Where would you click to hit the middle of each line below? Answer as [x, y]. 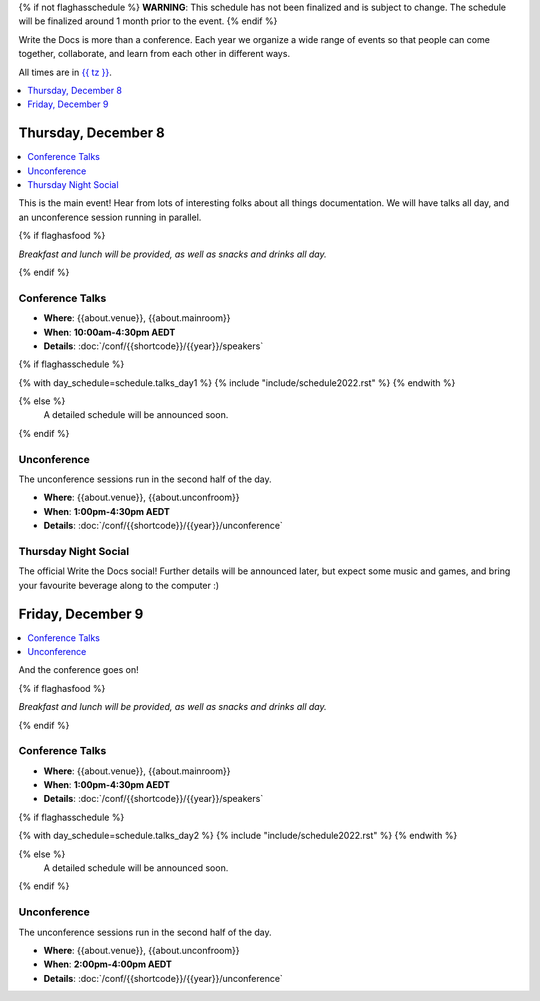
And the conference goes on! [78, 670]
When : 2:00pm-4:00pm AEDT [107, 964]
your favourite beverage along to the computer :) [119, 585]
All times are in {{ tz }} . [65, 72]
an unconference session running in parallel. [110, 217]
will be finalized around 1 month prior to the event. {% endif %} [148, 21]
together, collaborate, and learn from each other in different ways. [154, 54]
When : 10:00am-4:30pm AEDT [109, 332]
